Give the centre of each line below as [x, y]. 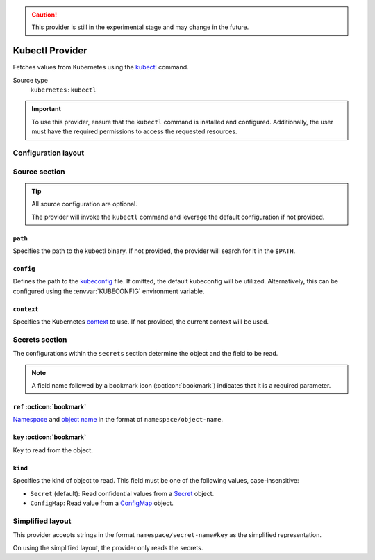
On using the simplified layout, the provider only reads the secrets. [108, 547]
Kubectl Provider [50, 51]
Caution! [44, 15]
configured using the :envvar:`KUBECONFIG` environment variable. [109, 291]
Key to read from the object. [53, 450]
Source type [31, 80]
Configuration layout [49, 153]
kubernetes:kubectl [63, 90]
